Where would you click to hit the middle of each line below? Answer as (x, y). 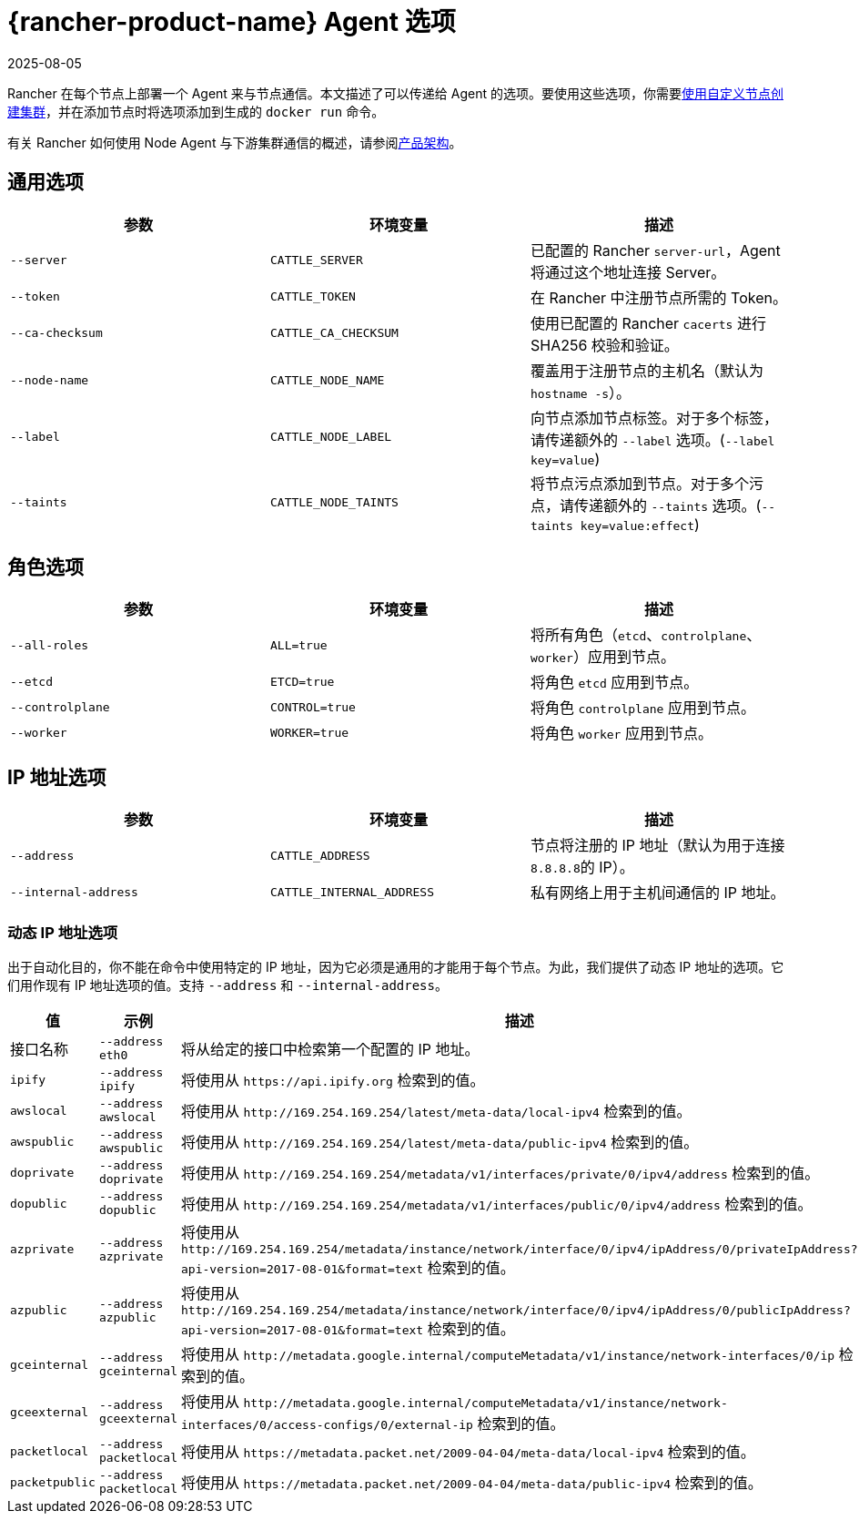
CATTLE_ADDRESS (320, 855)
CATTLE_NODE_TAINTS (334, 503)
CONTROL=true (313, 707)
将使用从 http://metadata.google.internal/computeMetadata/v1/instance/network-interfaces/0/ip (508, 1355)
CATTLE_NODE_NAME (327, 381)
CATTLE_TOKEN (313, 297)
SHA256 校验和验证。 (604, 345)
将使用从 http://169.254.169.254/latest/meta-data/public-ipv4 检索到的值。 (440, 1143)
